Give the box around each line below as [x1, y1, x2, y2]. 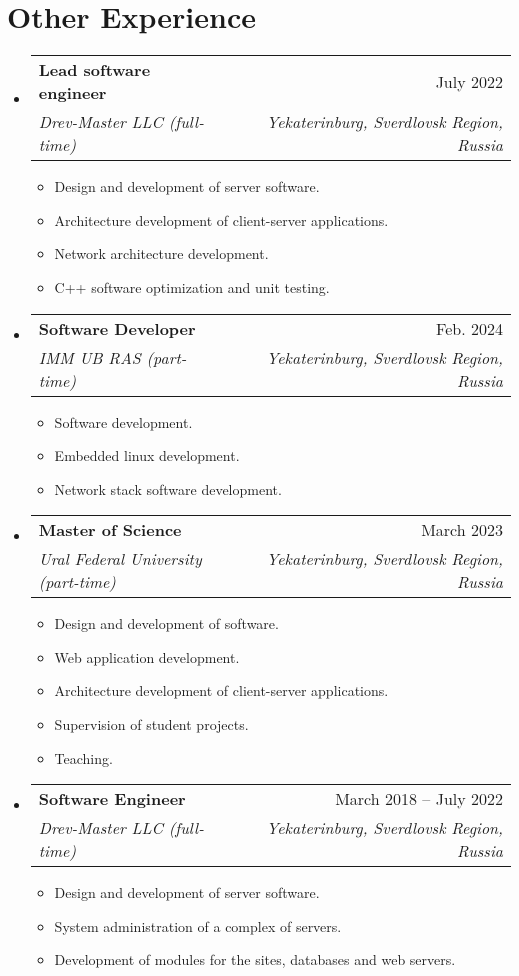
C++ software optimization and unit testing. [54, 276, 330, 297]
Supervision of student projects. [54, 714, 249, 735]
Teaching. [54, 747, 113, 768]
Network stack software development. [54, 478, 282, 499]
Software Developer [38, 316, 196, 340]
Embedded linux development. [54, 445, 240, 466]
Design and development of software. [54, 613, 279, 634]
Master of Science [38, 518, 182, 542]
